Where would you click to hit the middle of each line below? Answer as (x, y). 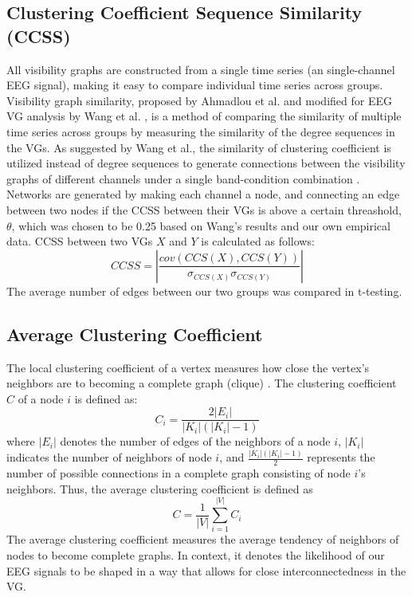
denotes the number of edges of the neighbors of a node (195, 441)
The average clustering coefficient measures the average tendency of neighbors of (203, 539)
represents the (341, 457)
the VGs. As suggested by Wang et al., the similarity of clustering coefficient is (199, 147)
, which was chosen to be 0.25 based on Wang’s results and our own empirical (201, 225)
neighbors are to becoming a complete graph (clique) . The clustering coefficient (202, 383)
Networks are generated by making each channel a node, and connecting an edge (203, 194)
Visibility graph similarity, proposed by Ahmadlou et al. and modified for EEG (199, 100)
